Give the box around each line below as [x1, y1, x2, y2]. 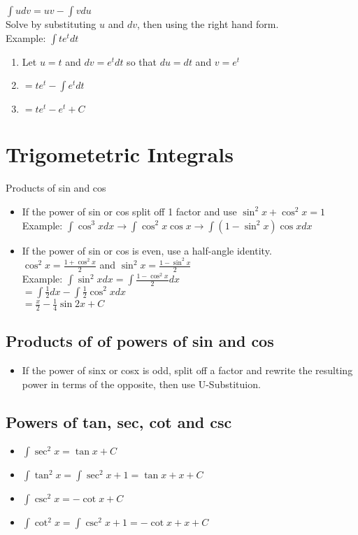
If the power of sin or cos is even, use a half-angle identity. [22, 243, 272, 257]
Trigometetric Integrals [6, 140, 234, 169]
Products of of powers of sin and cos [6, 330, 274, 352]
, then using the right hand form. [136, 17, 279, 31]
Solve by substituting [6, 17, 96, 31]
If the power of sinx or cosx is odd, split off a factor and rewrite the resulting [22, 363, 353, 378]
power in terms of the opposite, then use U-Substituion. [22, 376, 261, 391]
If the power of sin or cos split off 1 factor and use [22, 204, 237, 218]
